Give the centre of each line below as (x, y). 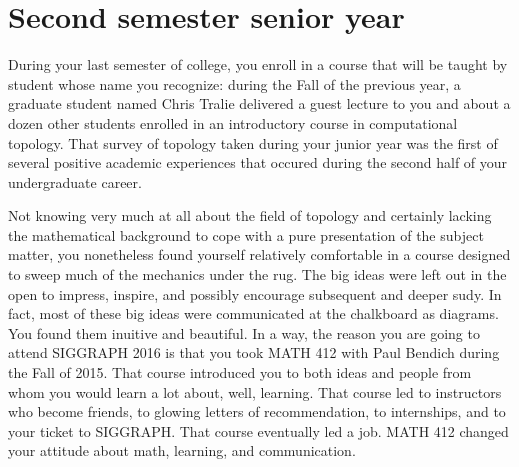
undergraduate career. (75, 181)
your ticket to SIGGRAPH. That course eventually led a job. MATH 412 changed (258, 430)
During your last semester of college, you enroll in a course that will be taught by (258, 64)
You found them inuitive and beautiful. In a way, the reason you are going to (244, 332)
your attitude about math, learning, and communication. (182, 450)
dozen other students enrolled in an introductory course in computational (233, 122)
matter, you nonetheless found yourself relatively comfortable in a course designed (259, 254)
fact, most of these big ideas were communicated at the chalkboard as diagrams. (253, 313)
